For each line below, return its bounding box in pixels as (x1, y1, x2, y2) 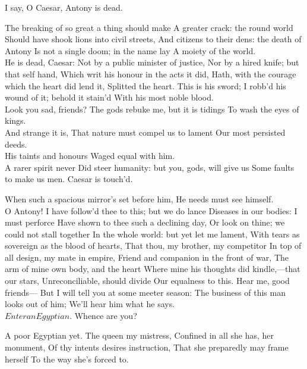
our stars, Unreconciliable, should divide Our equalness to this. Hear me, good (5, 274, 290, 287)
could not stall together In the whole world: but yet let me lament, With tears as (5, 227, 300, 240)
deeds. (5, 137, 27, 150)
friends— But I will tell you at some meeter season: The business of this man (5, 286, 286, 298)
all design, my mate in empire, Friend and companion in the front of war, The (5, 251, 289, 263)
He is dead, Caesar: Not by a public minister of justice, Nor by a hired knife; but (5, 56, 299, 68)
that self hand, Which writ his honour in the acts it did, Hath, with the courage (5, 67, 296, 80)
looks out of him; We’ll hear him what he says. (5, 298, 175, 310)
